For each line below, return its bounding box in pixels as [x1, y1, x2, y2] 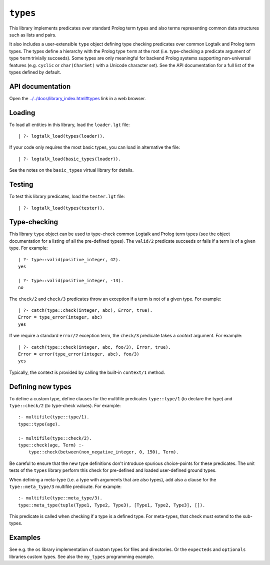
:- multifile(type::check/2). [18, 435, 92, 441]
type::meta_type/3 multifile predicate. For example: [9, 483, 122, 489]
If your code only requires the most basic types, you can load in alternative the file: [9, 144, 180, 150]
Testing [9, 180, 33, 189]
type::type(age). [18, 421, 60, 427]
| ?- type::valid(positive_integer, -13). [18, 278, 124, 283]
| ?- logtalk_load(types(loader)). [18, 133, 105, 139]
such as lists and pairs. [9, 32, 57, 38]
